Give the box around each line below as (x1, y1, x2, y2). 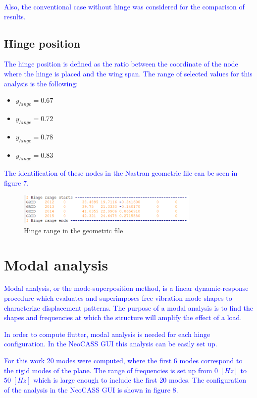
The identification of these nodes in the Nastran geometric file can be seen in (4, 168, 238, 178)
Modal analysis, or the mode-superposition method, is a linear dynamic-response (4, 283, 249, 293)
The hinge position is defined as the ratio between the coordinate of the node (4, 59, 238, 69)
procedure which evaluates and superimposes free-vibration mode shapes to (4, 293, 232, 303)
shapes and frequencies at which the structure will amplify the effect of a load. (4, 312, 242, 323)
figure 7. (4, 177, 29, 188)
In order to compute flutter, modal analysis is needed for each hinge (4, 329, 210, 339)
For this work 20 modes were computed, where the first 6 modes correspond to (4, 355, 243, 366)
